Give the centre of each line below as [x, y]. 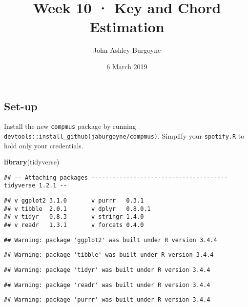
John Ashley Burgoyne [127, 50]
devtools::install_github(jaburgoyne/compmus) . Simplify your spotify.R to [124, 135]
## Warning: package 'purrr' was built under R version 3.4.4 [107, 300]
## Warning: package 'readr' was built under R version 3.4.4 [107, 285]
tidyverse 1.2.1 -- [35, 186]
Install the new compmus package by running [70, 126]
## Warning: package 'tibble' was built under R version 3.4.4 [109, 255]
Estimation [127, 27]
